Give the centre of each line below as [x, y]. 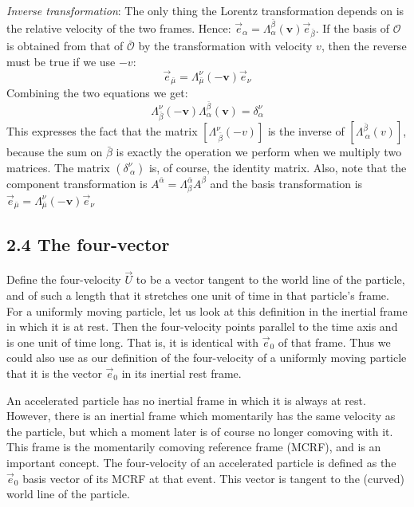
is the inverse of [306, 131]
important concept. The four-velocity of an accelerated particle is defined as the [201, 462]
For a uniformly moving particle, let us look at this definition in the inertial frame [207, 310]
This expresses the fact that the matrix [102, 131]
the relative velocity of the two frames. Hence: [119, 28]
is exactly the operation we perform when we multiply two [259, 152]
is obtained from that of [65, 46]
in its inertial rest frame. [181, 373]
